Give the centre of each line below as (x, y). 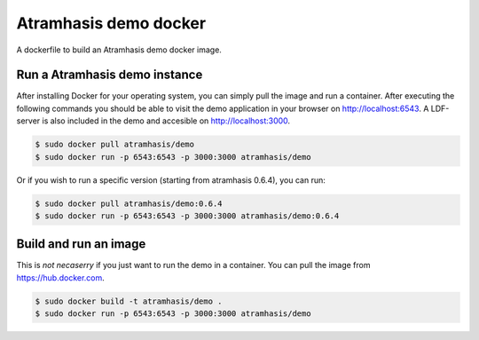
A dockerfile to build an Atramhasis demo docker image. (119, 50)
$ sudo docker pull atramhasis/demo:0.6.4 (129, 203)
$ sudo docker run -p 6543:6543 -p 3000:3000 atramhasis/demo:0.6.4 (187, 216)
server (28, 121)
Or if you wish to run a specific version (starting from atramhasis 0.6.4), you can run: (171, 180)
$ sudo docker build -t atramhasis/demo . (129, 301)
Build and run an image (81, 244)
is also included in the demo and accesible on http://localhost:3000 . (166, 121)
